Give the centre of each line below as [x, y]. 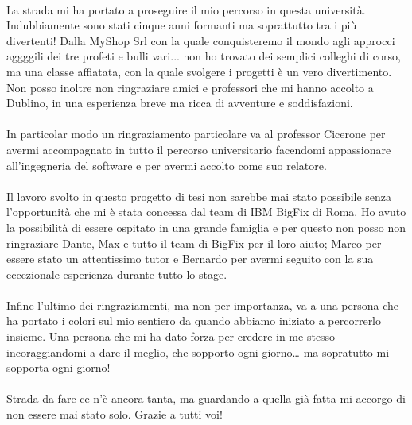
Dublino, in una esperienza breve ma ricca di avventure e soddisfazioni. [180, 103]
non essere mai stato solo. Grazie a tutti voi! [115, 414]
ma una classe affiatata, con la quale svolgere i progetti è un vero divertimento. [199, 71]
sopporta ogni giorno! [58, 367]
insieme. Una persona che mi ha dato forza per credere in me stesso [171, 336]
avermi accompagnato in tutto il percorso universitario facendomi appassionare [199, 149]
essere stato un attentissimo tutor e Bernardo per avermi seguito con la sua [190, 259]
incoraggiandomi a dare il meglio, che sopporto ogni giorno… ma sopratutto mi [198, 352]
